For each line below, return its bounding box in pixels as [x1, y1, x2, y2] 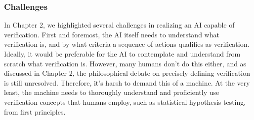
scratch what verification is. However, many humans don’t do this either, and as [4, 58, 247, 68]
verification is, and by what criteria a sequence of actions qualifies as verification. [4, 39, 250, 49]
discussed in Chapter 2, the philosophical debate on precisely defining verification [4, 68, 250, 78]
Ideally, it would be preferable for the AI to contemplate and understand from [4, 49, 241, 59]
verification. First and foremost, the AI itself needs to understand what [4, 29, 219, 39]
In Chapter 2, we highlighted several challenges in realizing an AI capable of [4, 20, 235, 30]
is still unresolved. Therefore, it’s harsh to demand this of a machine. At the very [4, 77, 250, 88]
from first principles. [4, 106, 66, 117]
